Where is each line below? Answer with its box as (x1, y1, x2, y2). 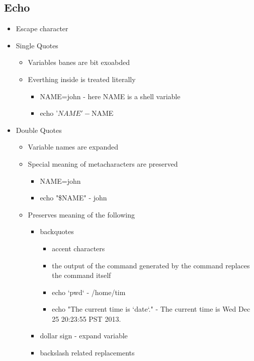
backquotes (40, 226, 74, 237)
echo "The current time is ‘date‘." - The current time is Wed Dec (52, 304, 250, 314)
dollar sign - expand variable (40, 330, 128, 341)
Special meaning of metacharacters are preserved (28, 158, 178, 169)
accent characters (52, 243, 105, 253)
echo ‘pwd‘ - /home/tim (52, 286, 126, 297)
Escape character (16, 23, 68, 34)
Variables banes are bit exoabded (28, 57, 130, 67)
